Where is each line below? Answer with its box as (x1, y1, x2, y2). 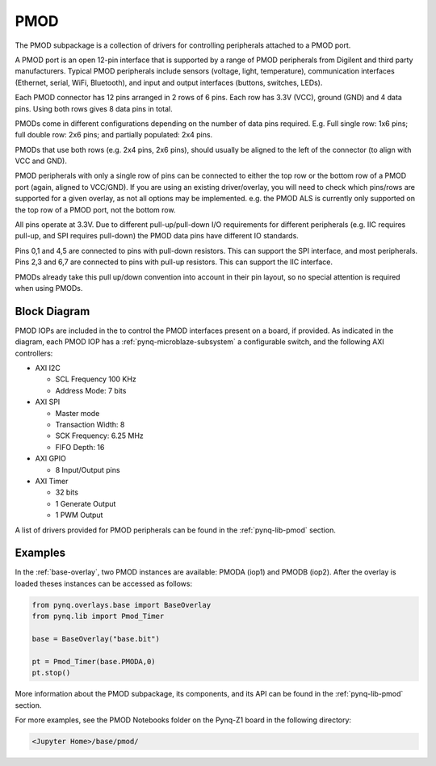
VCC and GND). (15, 156, 68, 166)
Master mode (55, 408, 100, 418)
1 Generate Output (55, 499, 116, 508)
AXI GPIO (35, 453, 66, 464)
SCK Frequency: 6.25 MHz (55, 431, 145, 440)
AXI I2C (35, 364, 61, 373)
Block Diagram (15, 304, 90, 318)
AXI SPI (35, 397, 61, 407)
